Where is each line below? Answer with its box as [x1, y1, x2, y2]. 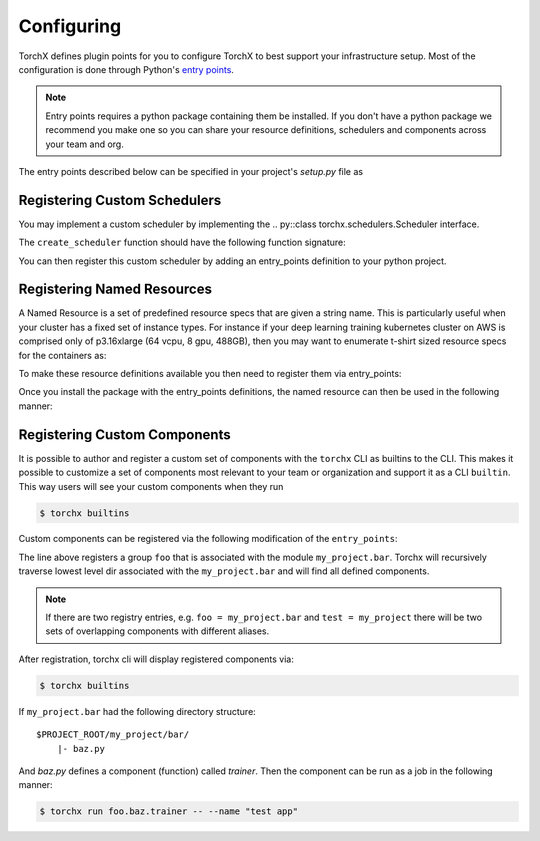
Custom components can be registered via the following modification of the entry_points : [18, 533, 398, 545]
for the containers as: [18, 349, 107, 361]
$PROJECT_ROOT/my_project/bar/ [36, 729, 190, 740]
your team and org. [45, 138, 124, 150]
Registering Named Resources [18, 281, 212, 298]
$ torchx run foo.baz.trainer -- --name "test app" [39, 806, 299, 817]
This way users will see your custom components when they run [18, 480, 284, 492]
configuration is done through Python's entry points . [18, 63, 235, 75]
